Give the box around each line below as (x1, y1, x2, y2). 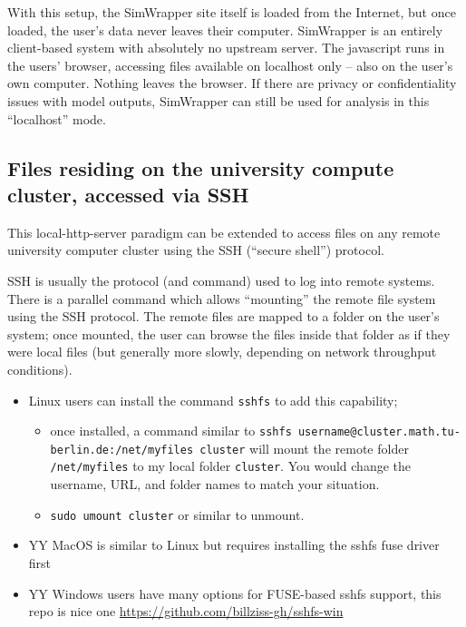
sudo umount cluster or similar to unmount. (50, 505, 305, 524)
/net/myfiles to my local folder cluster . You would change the (50, 456, 412, 475)
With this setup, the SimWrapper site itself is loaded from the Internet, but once (7, 3, 456, 21)
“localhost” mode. (7, 109, 106, 128)
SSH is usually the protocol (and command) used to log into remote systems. (7, 270, 435, 289)
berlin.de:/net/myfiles (50, 443, 194, 456)
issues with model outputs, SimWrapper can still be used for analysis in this (7, 91, 430, 110)
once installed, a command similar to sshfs (50, 421, 292, 440)
